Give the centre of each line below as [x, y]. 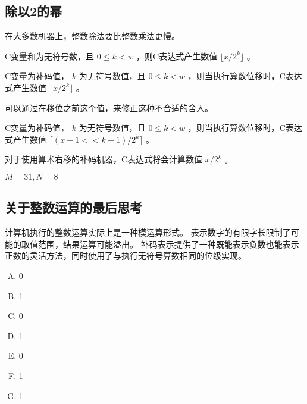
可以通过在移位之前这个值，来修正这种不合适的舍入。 [109, 107]
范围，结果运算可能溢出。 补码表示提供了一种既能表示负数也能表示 [168, 244]
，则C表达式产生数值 [177, 56]
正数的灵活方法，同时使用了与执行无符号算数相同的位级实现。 [126, 256]
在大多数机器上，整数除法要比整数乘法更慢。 [92, 36]
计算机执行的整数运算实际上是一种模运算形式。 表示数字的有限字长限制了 [148, 232]
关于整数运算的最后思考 [73, 207]
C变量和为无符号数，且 [50, 56]
